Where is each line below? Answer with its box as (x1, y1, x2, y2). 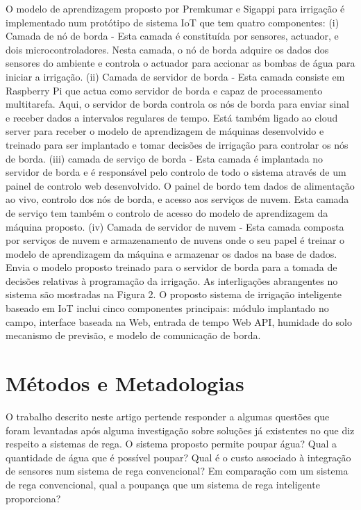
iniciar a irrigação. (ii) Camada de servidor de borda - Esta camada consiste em (6, 69, 345, 83)
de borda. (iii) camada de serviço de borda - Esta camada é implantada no (6, 151, 324, 165)
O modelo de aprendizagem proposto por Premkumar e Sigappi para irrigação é (6, 1, 345, 15)
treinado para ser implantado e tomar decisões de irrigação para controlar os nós (6, 137, 349, 151)
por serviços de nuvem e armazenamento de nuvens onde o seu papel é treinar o (6, 233, 345, 247)
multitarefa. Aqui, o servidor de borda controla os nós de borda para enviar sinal (6, 97, 349, 111)
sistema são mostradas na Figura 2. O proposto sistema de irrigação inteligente (6, 287, 342, 302)
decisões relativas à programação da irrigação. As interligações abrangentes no (6, 273, 338, 288)
